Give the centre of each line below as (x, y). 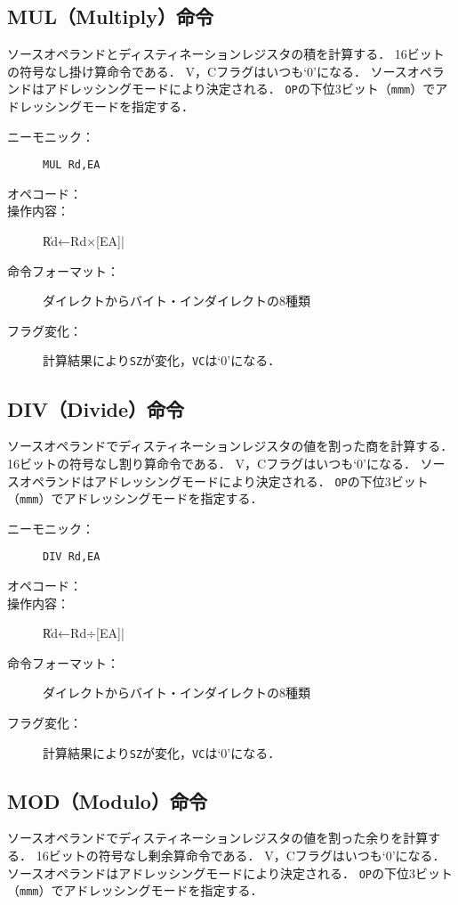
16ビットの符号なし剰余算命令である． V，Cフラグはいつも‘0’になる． (241, 856)
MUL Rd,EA (72, 165)
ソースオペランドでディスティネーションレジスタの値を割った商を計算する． (230, 446)
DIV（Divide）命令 (96, 408)
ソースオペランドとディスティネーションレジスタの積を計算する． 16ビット (226, 54)
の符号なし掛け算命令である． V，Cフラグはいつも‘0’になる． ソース (207, 71)
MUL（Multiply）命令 (111, 16)
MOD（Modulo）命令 (107, 800)
